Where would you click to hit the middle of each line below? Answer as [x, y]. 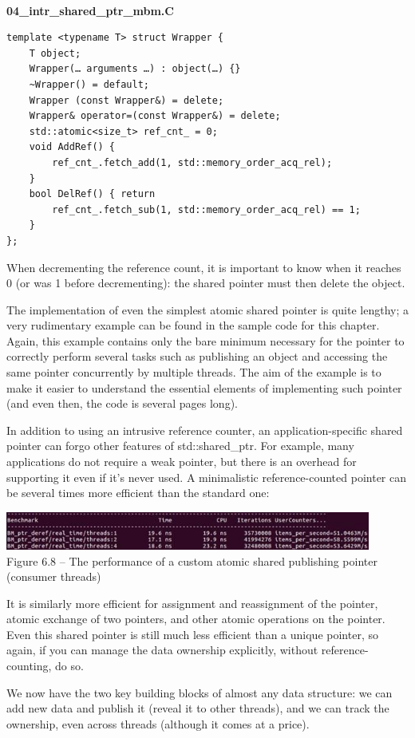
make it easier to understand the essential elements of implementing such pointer [204, 387]
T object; [55, 53]
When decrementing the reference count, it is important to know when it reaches [204, 267]
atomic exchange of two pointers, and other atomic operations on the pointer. [196, 619]
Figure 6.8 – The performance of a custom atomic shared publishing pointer [192, 560]
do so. [69, 666]
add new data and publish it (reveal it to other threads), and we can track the [198, 708]
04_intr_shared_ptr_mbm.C [90, 10]
